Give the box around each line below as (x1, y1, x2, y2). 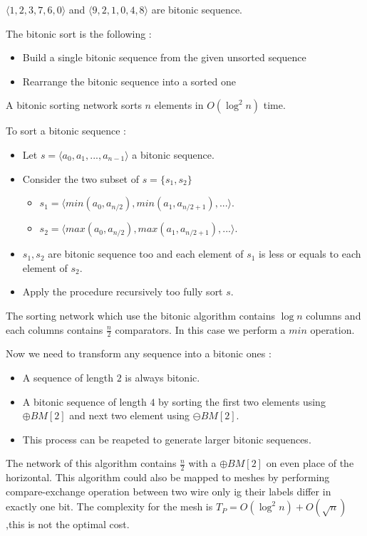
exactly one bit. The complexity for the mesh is (6, 499, 213, 514)
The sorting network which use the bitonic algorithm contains (6, 308, 275, 322)
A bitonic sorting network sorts (6, 98, 142, 112)
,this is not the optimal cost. (6, 517, 130, 532)
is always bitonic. (125, 369, 200, 384)
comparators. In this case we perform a (115, 322, 286, 337)
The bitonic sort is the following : (6, 26, 152, 41)
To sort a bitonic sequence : (6, 123, 126, 138)
